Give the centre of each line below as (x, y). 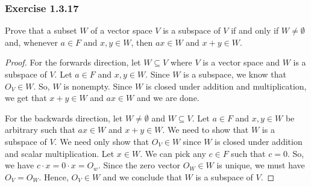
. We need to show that (206, 130)
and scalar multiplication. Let (60, 153)
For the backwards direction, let (64, 118)
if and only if (255, 30)
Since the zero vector (142, 165)
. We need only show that (102, 141)
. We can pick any (173, 153)
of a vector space (121, 30)
